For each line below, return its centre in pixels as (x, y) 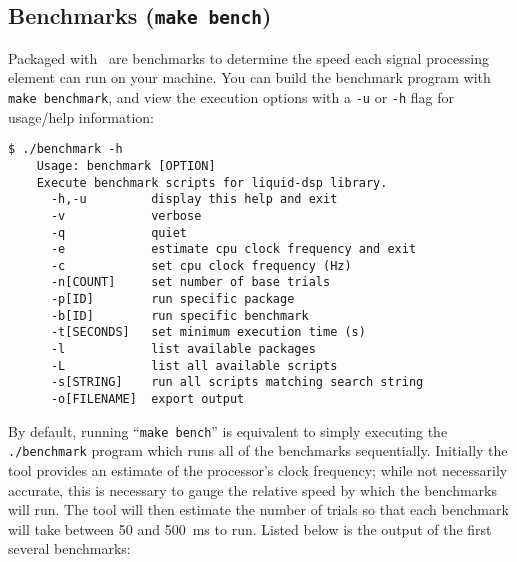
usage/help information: (81, 116)
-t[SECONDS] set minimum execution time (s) (208, 332)
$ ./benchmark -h (65, 149)
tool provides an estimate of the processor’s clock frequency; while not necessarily (258, 470)
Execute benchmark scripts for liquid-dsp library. (212, 182)
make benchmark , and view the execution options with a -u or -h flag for (231, 96)
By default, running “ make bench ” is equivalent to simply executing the (228, 430)
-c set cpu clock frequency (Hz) (201, 265)
